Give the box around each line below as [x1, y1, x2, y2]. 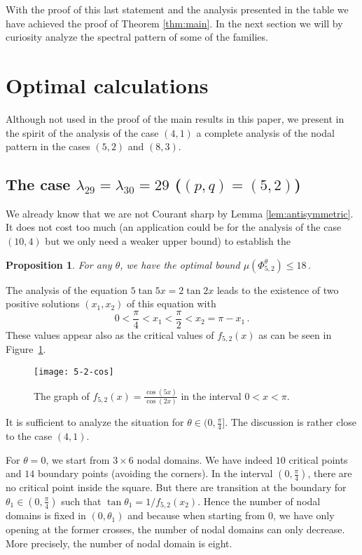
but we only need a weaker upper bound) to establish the [45, 234, 291, 248]
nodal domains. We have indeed [137, 452, 273, 467]
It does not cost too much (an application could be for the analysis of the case [6, 220, 342, 234]
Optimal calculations [6, 70, 209, 99]
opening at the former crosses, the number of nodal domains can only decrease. [6, 521, 345, 536]
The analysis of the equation [6, 282, 127, 297]
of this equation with [127, 296, 216, 311]
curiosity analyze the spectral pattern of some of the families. [6, 29, 268, 44]
